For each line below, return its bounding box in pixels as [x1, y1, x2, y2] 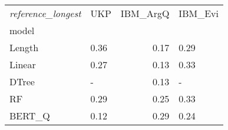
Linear [9, 58, 36, 71]
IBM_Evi [179, 6, 219, 20]
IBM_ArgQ [120, 6, 170, 20]
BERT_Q [9, 109, 50, 122]
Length [9, 41, 39, 54]
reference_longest [9, 6, 81, 20]
